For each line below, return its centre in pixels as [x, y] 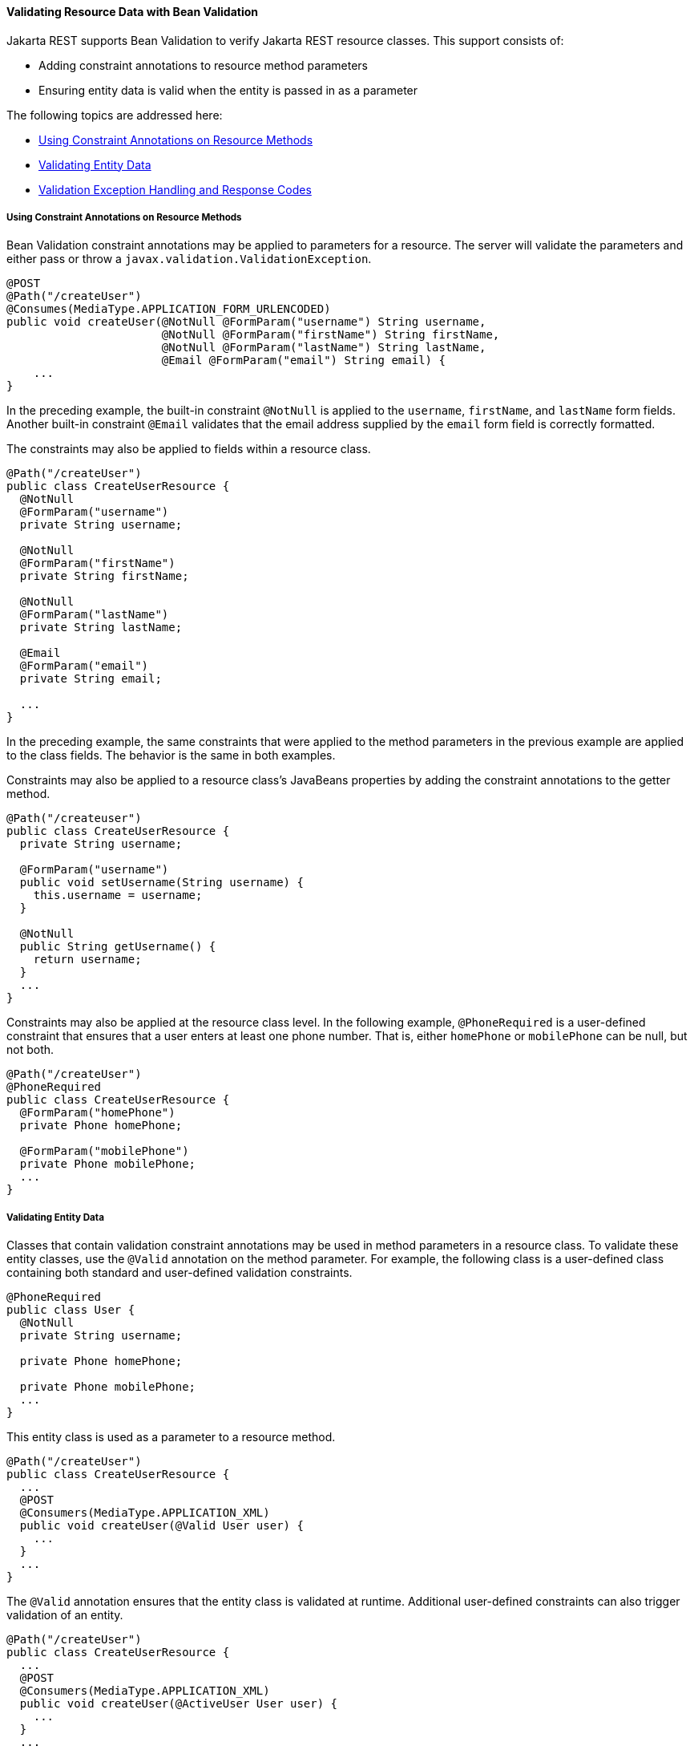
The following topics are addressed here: [115, 115]
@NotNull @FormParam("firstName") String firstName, [331, 335]
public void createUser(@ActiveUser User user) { [179, 1704]
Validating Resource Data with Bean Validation [133, 12]
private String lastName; [101, 628]
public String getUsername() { [118, 947]
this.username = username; [118, 895]
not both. [30, 1050]
